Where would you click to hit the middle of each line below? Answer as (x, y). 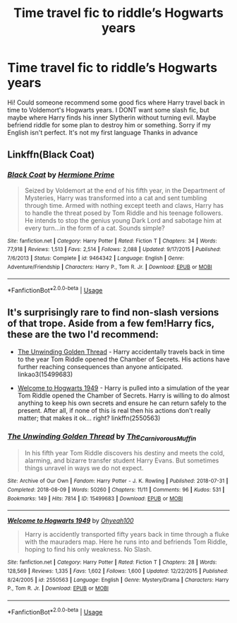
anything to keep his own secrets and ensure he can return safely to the (122, 403)
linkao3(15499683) (45, 374)
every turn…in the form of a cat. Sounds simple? (95, 228)
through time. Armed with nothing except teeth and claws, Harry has (124, 205)
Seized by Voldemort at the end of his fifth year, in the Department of (125, 190)
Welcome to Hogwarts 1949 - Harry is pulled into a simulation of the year (123, 388)
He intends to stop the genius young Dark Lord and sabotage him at (123, 220)
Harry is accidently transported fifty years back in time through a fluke (127, 535)
